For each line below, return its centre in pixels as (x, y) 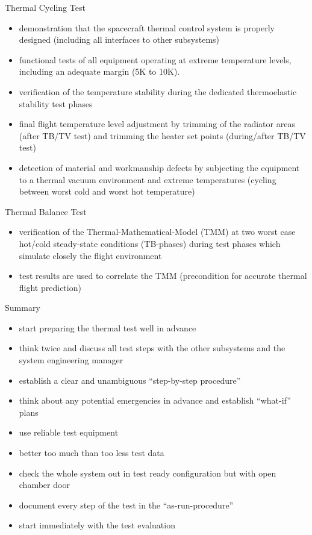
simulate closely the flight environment (90, 255)
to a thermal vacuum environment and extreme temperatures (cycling (148, 179)
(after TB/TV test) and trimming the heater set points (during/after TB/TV (162, 135)
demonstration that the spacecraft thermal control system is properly (147, 27)
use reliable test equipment (69, 432)
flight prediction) (50, 287)
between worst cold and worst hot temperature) (107, 191)
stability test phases (56, 103)
